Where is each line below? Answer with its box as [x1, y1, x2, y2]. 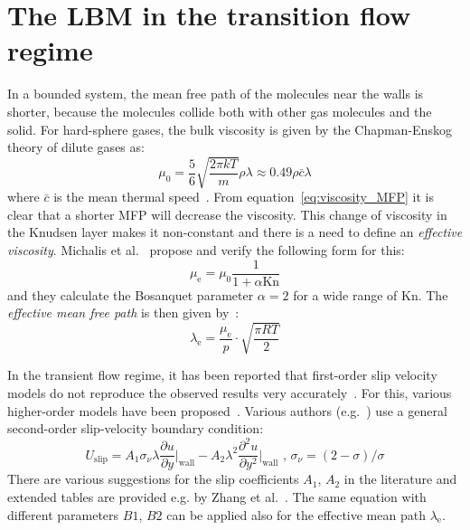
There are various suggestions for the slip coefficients [7, 469, 299, 488]
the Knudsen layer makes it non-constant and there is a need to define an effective [7, 222, 463, 241]
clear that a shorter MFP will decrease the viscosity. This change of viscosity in [7, 204, 447, 223]
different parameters [7, 505, 119, 524]
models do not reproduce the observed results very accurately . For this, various [7, 383, 452, 402]
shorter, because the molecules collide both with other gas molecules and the [7, 101, 432, 120]
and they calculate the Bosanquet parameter [7, 285, 254, 304]
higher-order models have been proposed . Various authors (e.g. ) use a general [7, 401, 447, 420]
